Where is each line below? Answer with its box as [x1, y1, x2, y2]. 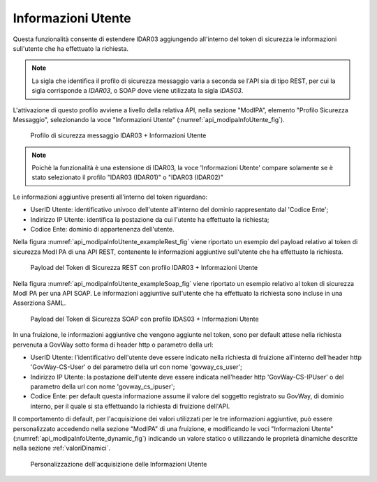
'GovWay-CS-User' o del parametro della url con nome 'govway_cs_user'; [30, 363, 242, 371]
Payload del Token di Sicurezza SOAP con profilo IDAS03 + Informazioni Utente [30, 315, 259, 323]
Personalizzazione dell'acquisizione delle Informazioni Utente [30, 460, 207, 468]
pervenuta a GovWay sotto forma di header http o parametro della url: [13, 340, 214, 349]
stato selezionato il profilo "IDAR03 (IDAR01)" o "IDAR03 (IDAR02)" [31, 173, 223, 181]
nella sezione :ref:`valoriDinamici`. [13, 444, 111, 453]
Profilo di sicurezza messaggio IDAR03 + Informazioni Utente [30, 131, 207, 140]
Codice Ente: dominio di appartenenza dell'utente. [30, 225, 175, 234]
